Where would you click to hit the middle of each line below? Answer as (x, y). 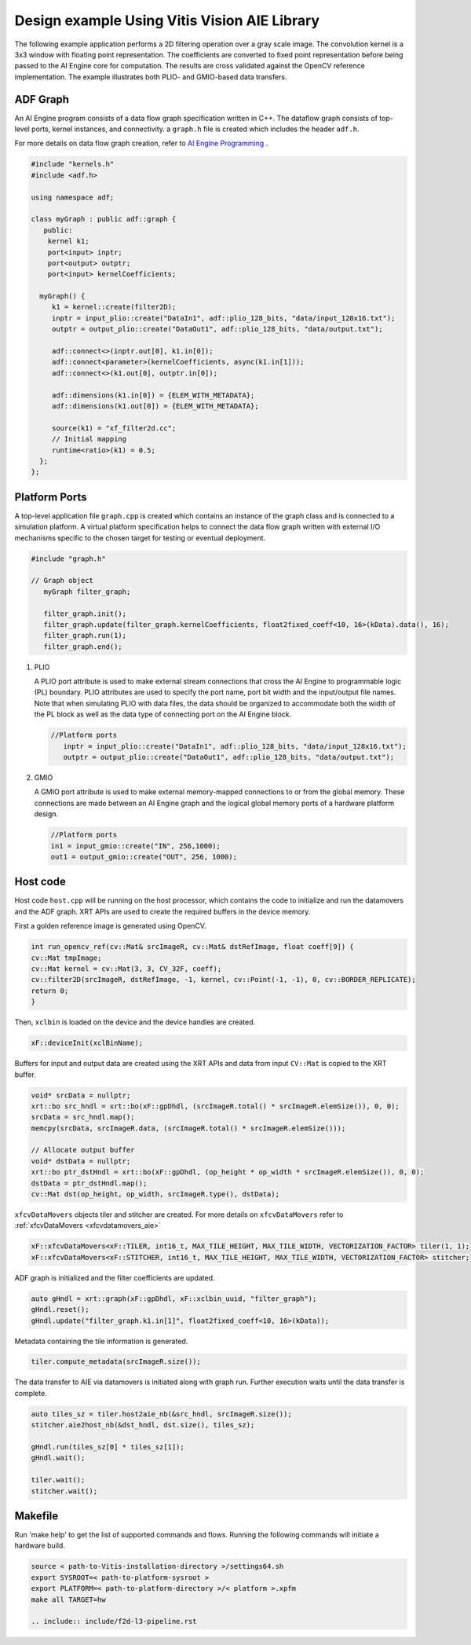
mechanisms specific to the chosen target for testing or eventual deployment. (140, 537)
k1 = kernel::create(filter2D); (114, 307)
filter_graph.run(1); (85, 636)
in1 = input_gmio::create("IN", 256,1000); (136, 846)
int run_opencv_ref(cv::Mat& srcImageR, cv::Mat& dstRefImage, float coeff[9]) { (193, 947)
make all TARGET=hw (68, 1599)
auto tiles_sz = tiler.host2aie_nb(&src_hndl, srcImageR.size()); (161, 1414)
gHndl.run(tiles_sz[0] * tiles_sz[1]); (108, 1447)
